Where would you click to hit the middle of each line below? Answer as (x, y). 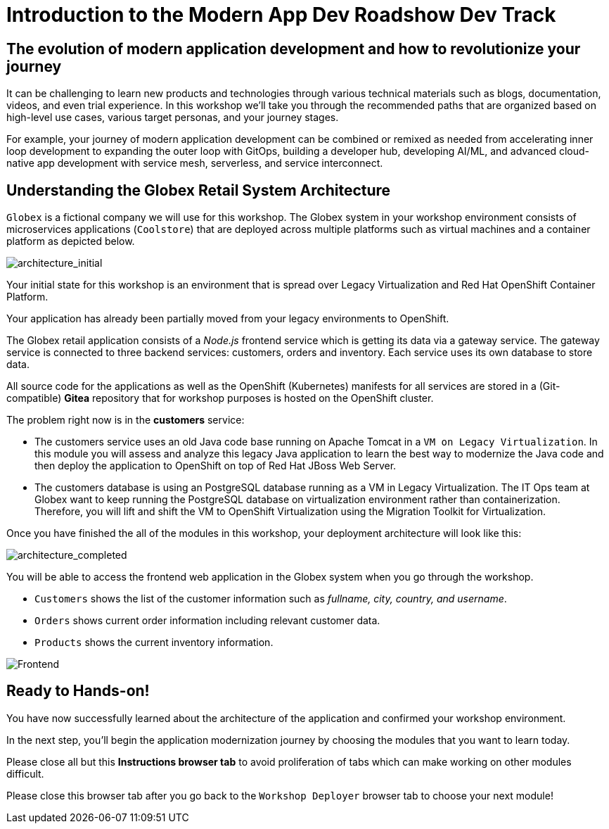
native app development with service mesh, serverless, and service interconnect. (195, 163)
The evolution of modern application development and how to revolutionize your (294, 49)
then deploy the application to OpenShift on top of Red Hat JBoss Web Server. (216, 466)
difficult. (25, 773)
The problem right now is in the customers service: (126, 420)
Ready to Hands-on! (78, 691)
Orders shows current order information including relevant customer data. (207, 621)
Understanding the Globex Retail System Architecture (199, 190)
